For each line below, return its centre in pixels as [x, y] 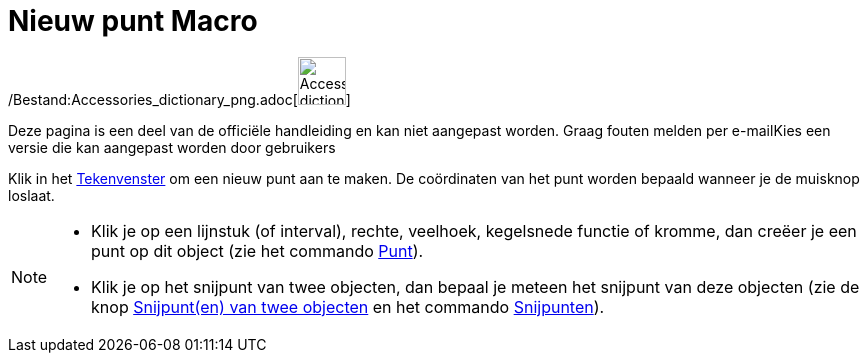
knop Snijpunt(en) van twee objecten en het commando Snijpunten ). [348, 306]
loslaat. [31, 195]
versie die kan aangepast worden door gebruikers [172, 147]
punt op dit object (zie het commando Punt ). [257, 250]
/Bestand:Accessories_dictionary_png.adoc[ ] [179, 99]
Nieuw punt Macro [133, 21]
